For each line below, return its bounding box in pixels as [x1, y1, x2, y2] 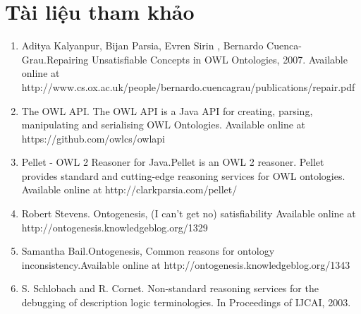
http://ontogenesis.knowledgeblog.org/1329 [21, 219, 208, 234]
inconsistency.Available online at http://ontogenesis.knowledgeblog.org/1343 [21, 257, 350, 272]
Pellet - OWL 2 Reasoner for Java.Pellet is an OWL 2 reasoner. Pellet [21, 155, 324, 169]
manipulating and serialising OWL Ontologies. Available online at [21, 117, 306, 132]
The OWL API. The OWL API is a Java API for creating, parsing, [21, 103, 313, 118]
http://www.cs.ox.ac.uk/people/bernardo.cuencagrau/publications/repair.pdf [21, 79, 355, 94]
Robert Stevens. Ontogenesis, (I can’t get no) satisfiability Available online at [21, 206, 356, 221]
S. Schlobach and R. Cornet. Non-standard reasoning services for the [21, 281, 319, 296]
